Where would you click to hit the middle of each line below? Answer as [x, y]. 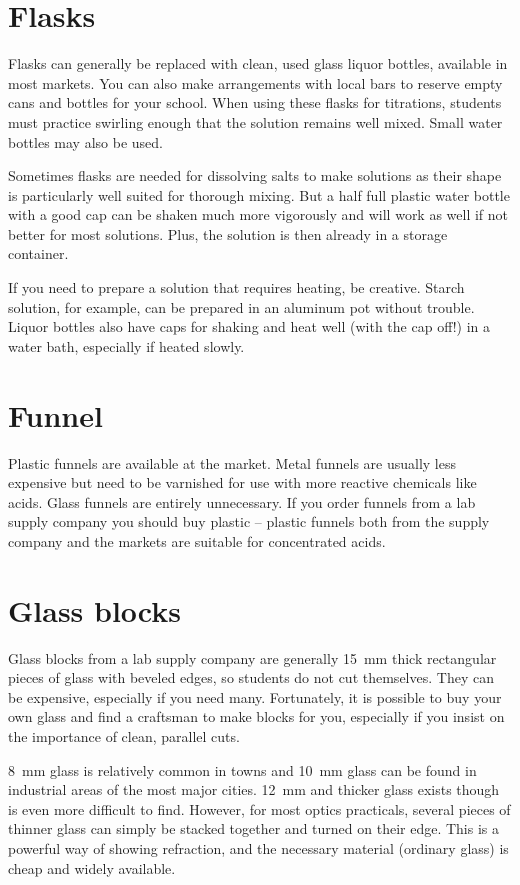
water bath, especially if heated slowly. [126, 345]
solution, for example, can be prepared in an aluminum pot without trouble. [241, 306]
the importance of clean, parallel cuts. [124, 736]
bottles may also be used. [85, 141]
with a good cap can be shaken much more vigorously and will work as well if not [258, 214]
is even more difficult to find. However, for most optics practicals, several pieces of [259, 808]
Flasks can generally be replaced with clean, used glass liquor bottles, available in [258, 63]
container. [38, 253]
